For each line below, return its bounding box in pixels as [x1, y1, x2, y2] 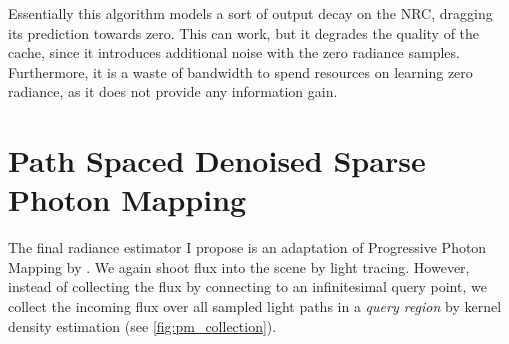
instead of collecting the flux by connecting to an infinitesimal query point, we [8, 276, 487, 297]
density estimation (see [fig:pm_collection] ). [8, 315, 277, 336]
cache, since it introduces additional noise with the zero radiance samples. [8, 42, 460, 63]
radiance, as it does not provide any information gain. [8, 81, 338, 102]
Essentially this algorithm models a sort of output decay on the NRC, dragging [8, 3, 493, 23]
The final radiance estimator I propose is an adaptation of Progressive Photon [8, 237, 487, 258]
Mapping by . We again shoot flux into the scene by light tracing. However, [8, 256, 470, 277]
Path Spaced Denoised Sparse [8, 140, 426, 181]
